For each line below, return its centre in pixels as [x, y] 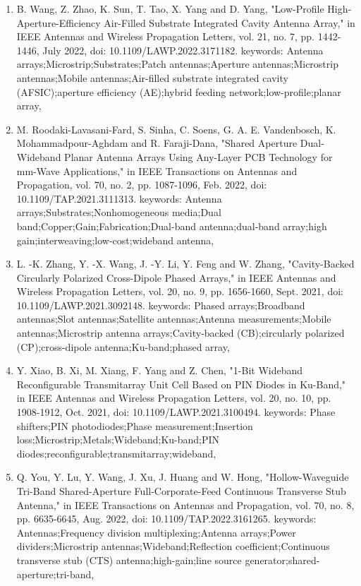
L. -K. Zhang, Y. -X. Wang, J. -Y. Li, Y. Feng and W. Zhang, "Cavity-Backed [185, 264]
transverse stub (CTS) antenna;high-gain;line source [129, 560]
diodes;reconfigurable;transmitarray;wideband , [116, 453]
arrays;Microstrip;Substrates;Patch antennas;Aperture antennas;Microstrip [177, 64]
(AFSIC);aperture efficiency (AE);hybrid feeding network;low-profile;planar [179, 91]
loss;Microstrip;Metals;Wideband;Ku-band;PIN [118, 439]
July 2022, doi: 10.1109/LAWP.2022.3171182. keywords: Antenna [183, 50]
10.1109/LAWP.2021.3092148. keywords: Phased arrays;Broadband [161, 305]
